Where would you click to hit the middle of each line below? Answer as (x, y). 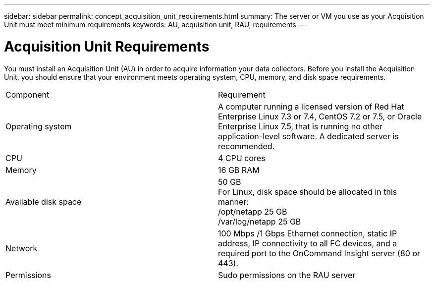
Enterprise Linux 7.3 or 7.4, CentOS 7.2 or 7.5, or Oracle (320, 116)
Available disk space (44, 201)
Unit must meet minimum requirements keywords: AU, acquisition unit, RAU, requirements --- (156, 25)
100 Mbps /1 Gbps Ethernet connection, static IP (308, 233)
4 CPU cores (242, 158)
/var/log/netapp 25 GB (260, 221)
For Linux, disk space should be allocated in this (308, 192)
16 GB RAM (239, 170)
